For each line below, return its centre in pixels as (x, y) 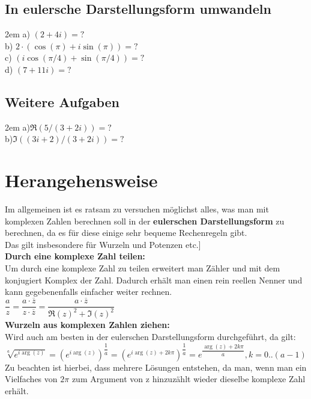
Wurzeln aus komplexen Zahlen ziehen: (87, 325)
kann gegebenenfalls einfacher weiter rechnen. (89, 292)
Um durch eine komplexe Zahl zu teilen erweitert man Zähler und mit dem (143, 268)
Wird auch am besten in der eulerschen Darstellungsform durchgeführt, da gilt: (150, 337)
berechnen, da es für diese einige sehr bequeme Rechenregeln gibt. (126, 233)
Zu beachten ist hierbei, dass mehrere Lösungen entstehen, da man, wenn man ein (156, 367)
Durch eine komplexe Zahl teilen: (75, 256)
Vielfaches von (31, 379)
